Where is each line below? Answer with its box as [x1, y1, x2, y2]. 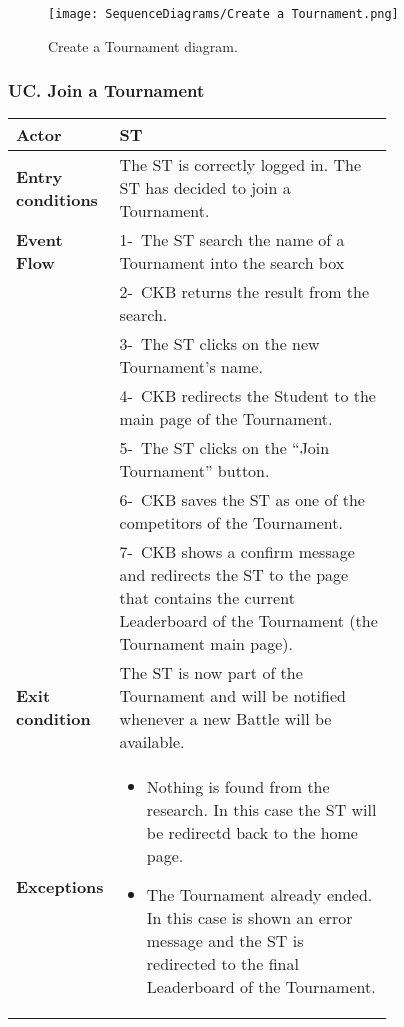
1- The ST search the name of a [119, 228, 345, 252]
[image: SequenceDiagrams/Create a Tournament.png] [48, 7, 399, 21]
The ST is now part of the [119, 661, 303, 685]
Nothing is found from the [146, 775, 330, 799]
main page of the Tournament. [119, 407, 333, 431]
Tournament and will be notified [119, 684, 346, 708]
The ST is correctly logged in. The [119, 153, 362, 177]
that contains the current [119, 586, 295, 610]
